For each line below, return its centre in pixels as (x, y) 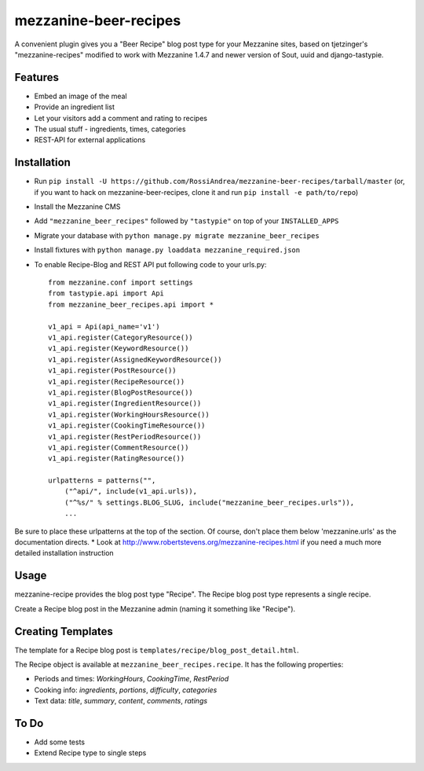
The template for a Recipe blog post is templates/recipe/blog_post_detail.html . (157, 650)
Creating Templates (64, 631)
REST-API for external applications (90, 140)
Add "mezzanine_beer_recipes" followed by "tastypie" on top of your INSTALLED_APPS (186, 221)
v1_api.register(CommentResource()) (119, 447)
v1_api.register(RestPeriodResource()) (125, 437)
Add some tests (60, 742)
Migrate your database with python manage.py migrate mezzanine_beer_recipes (177, 235)
